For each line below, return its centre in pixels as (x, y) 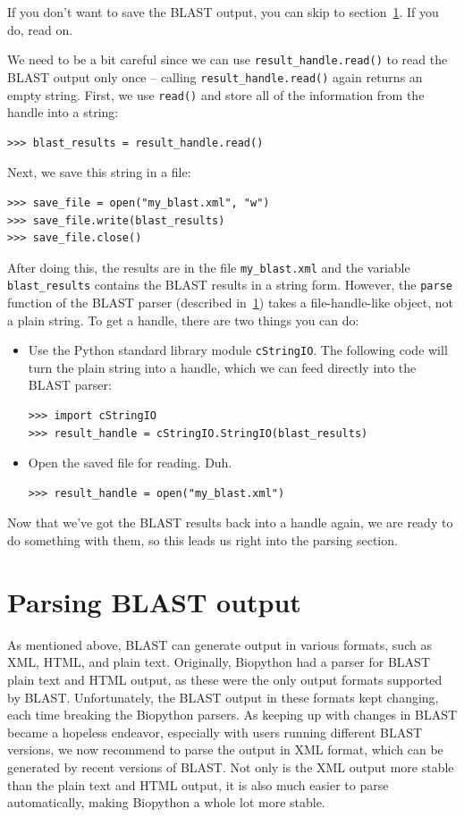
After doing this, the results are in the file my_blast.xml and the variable (209, 267)
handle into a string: (63, 112)
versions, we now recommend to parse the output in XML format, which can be (225, 750)
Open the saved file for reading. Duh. (130, 463)
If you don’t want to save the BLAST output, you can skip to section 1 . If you (223, 12)
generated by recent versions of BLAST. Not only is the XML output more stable (231, 766)
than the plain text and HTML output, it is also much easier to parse (198, 784)
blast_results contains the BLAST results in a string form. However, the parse (230, 285)
